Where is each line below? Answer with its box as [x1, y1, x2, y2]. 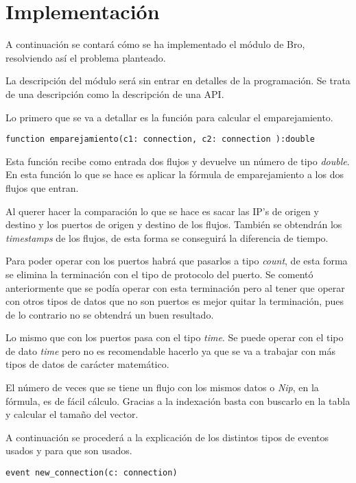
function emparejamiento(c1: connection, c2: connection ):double [5, 134, 316, 145]
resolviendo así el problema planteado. [5, 50, 166, 64]
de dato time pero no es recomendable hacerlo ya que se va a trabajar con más [5, 343, 336, 358]
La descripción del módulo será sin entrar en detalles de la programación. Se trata [5, 73, 351, 88]
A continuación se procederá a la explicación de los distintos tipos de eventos [5, 430, 329, 444]
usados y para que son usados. [5, 443, 132, 458]
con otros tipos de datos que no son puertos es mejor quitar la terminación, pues [5, 294, 344, 308]
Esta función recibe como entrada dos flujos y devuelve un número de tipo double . [5, 153, 350, 168]
